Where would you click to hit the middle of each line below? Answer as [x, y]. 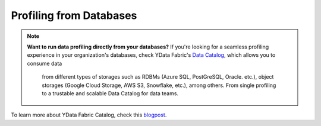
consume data [45, 63]
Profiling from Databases [74, 15]
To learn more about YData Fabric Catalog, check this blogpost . [89, 115]
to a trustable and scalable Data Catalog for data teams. [110, 93]
